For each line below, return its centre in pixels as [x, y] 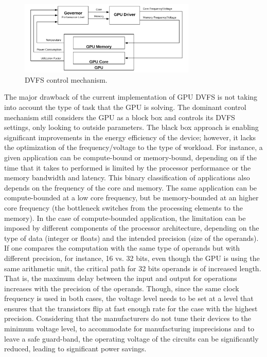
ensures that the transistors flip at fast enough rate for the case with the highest [131, 308]
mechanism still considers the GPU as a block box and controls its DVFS [120, 117]
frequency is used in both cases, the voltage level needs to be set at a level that [129, 298]
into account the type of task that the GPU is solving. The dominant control [125, 107]
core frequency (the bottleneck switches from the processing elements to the [124, 207]
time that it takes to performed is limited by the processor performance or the [128, 167]
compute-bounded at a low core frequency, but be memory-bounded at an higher [131, 198]
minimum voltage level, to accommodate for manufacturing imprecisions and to [129, 328]
